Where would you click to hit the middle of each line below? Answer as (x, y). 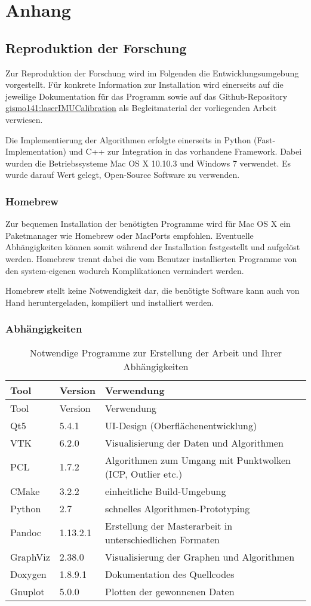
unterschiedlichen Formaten (163, 539)
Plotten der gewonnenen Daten (170, 591)
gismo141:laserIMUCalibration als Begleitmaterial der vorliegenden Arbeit (141, 108)
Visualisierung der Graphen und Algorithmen (200, 556)
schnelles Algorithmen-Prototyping (178, 508)
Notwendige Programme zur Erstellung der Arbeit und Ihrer (156, 352)
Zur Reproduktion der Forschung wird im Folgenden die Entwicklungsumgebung (152, 73)
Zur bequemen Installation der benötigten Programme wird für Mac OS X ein (148, 224)
